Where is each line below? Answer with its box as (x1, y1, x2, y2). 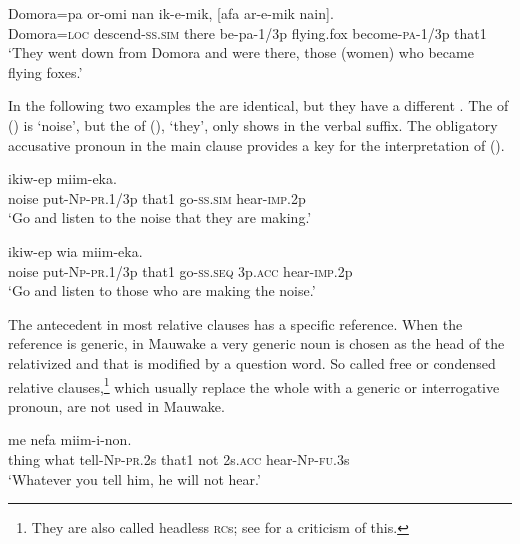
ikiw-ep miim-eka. (8, 168, 117, 189)
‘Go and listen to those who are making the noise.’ (8, 280, 316, 301)
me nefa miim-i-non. (8, 429, 132, 450)
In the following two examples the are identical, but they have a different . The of (8, 95, 509, 116)
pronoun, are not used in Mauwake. (8, 395, 225, 416)
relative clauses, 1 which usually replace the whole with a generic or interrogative (8, 373, 500, 397)
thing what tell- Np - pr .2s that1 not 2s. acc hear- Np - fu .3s (8, 448, 350, 469)
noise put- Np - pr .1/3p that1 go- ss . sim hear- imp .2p (8, 187, 306, 208)
